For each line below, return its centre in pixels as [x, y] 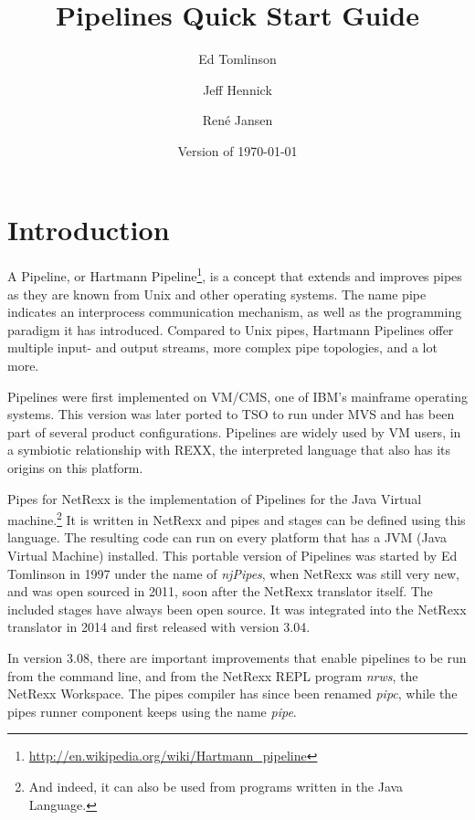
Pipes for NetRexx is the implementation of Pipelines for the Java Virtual [215, 498]
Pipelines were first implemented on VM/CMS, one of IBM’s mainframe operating [237, 396]
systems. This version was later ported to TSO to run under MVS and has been [231, 414]
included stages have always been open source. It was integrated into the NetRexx [237, 609]
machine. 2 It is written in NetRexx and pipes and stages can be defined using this [237, 518]
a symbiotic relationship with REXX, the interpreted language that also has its [229, 450]
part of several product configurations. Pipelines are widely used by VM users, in [234, 431]
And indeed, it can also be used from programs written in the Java [216, 786]
